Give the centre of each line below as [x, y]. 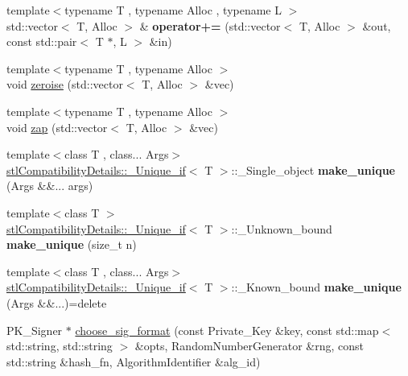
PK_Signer [35, 330]
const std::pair [42, 41]
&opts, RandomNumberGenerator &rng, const [249, 346]
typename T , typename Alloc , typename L [173, 10]
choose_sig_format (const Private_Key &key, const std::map [227, 330]
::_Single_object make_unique [313, 169]
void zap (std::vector [57, 127]
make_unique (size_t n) [72, 244]
